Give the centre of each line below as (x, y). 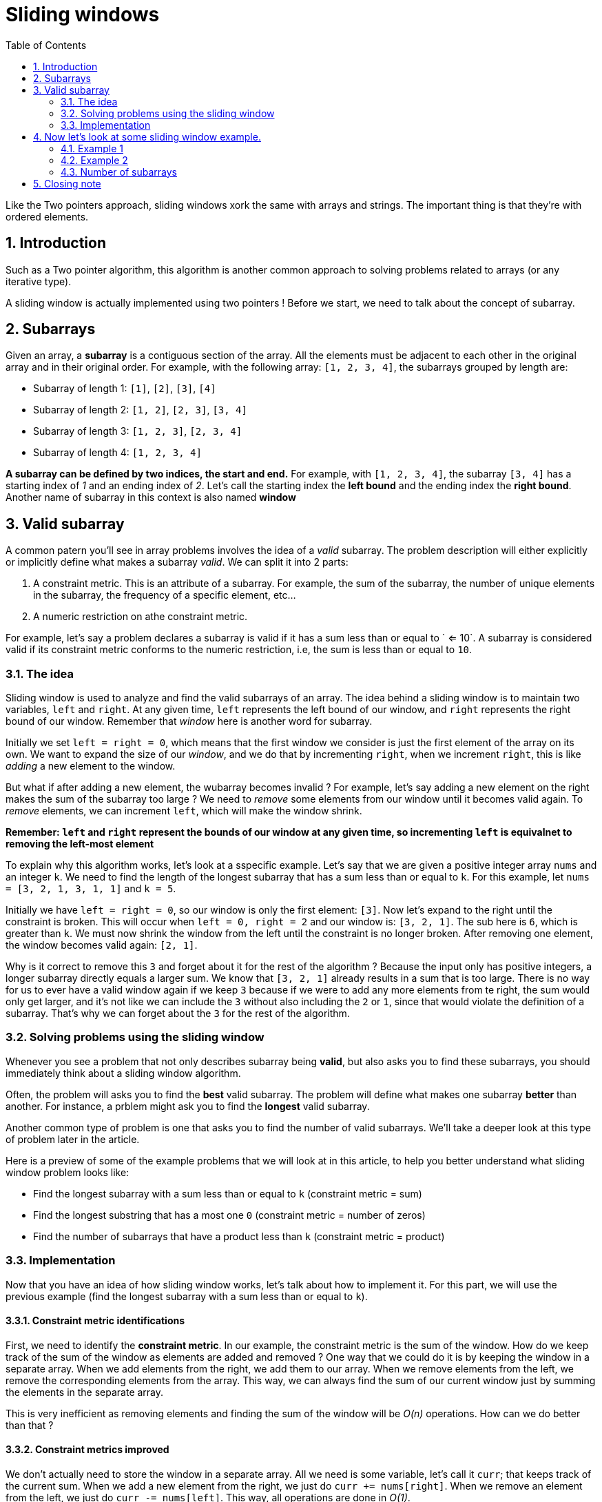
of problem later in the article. (73, 1139)
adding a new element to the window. (91, 766)
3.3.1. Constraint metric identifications (95, 1321)
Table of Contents (46, 45)
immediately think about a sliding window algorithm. (123, 1073)
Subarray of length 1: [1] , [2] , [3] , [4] (125, 389)
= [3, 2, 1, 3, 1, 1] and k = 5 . (91, 889)
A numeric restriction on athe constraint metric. (141, 617)
